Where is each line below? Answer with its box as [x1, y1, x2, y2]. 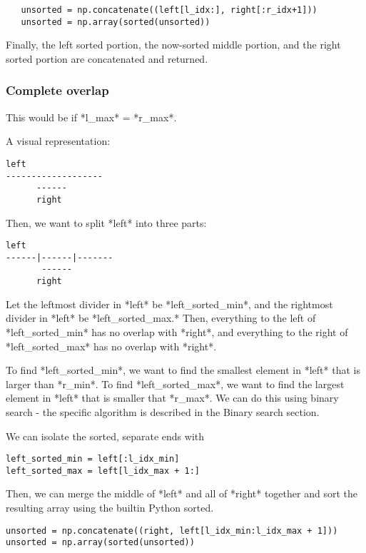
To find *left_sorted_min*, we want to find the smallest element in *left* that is [6, 362, 360, 377]
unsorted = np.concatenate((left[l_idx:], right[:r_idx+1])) [21, 5, 317, 15]
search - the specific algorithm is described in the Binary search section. [6, 404, 320, 419]
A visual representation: [6, 133, 111, 148]
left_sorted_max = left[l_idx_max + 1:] [6, 465, 200, 476]
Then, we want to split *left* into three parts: [6, 215, 207, 230]
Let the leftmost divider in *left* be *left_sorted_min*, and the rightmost [6, 296, 333, 311]
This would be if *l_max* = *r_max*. [6, 109, 177, 124]
